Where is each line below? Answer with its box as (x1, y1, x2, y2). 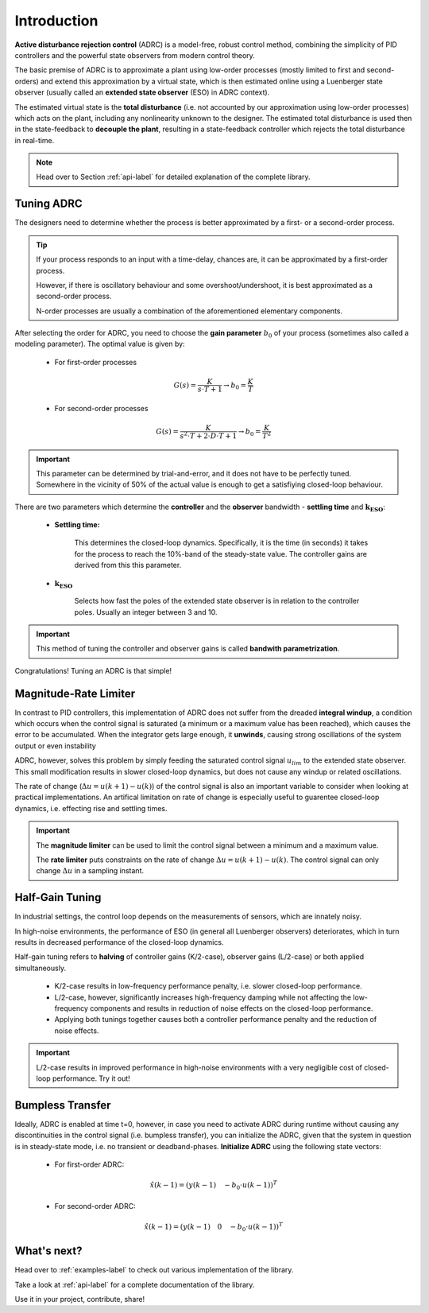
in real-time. (14, 135, 55, 145)
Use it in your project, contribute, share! (14, 1295, 145, 1304)
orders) (14, 76, 39, 86)
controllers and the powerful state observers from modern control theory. (14, 50, 256, 60)
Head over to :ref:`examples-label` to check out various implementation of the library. (14, 1265, 294, 1275)
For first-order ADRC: (54, 1160, 125, 1169)
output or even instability (14, 740, 97, 751)
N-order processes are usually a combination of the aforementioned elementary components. (36, 306, 343, 316)
